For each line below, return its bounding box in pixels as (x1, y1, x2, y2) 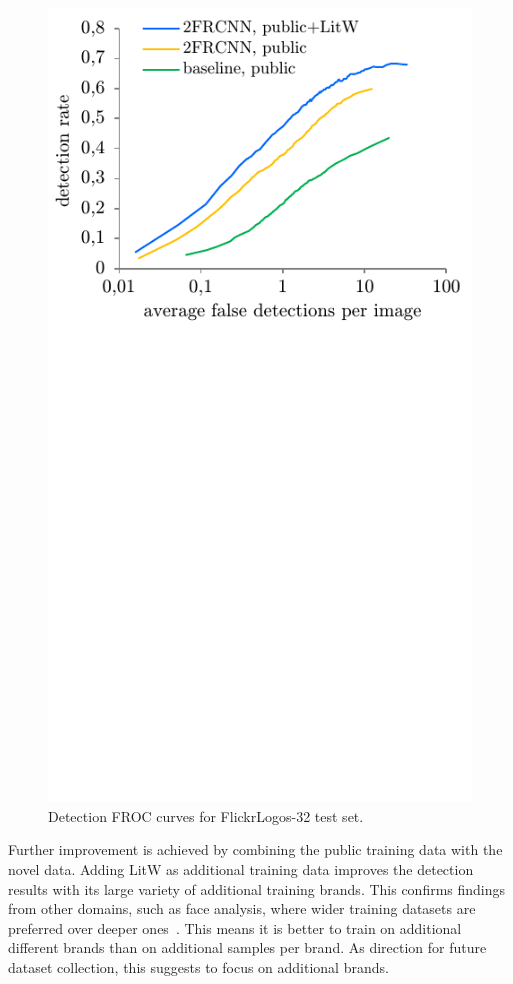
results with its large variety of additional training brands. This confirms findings (8, 878, 506, 899)
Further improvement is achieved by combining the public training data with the (8, 839, 503, 860)
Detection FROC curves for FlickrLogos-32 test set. (48, 805, 364, 826)
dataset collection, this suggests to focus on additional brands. (8, 956, 389, 977)
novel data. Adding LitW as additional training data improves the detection (8, 858, 474, 879)
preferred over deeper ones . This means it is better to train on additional (8, 917, 462, 938)
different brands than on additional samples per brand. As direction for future (8, 937, 487, 958)
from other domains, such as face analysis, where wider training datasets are (8, 898, 476, 919)
